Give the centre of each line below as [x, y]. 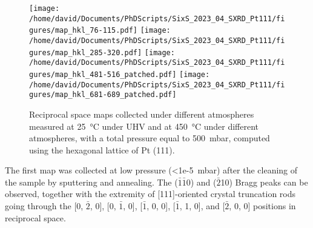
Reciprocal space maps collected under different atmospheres [142, 114]
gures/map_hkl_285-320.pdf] [86, 52]
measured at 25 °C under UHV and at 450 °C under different [144, 126]
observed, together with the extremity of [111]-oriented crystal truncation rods [150, 194]
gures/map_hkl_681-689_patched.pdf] [103, 95]
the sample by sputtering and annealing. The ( [91, 182]
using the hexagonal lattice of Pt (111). [102, 149]
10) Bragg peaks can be [264, 182]
